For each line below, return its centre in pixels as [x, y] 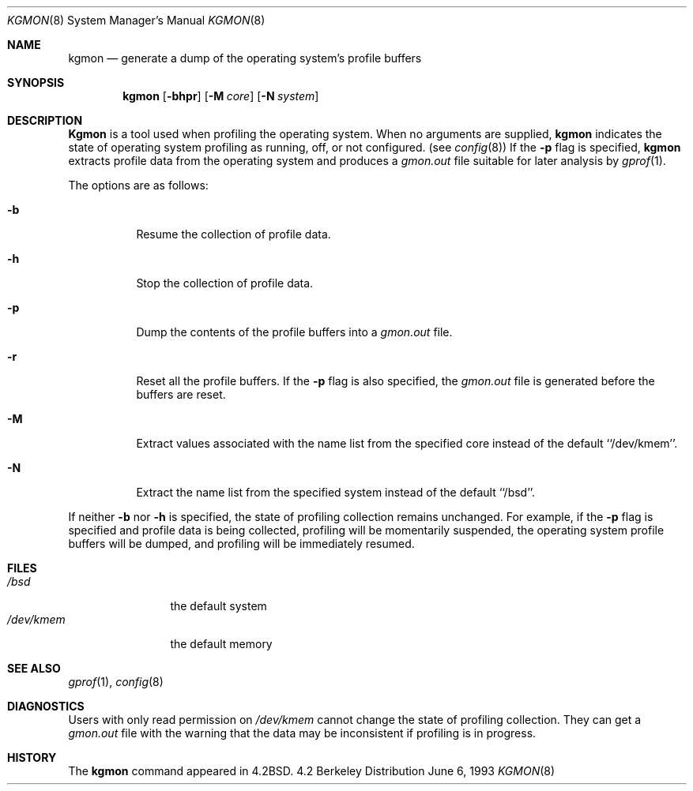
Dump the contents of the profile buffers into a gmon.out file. [294, 332]
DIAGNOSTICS [46, 706]
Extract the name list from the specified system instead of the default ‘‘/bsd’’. [336, 492]
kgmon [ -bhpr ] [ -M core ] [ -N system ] [221, 96]
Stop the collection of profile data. [225, 283]
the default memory [221, 644]
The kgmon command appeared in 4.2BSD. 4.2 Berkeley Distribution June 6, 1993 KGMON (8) [312, 771]
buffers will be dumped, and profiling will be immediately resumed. [241, 544]
